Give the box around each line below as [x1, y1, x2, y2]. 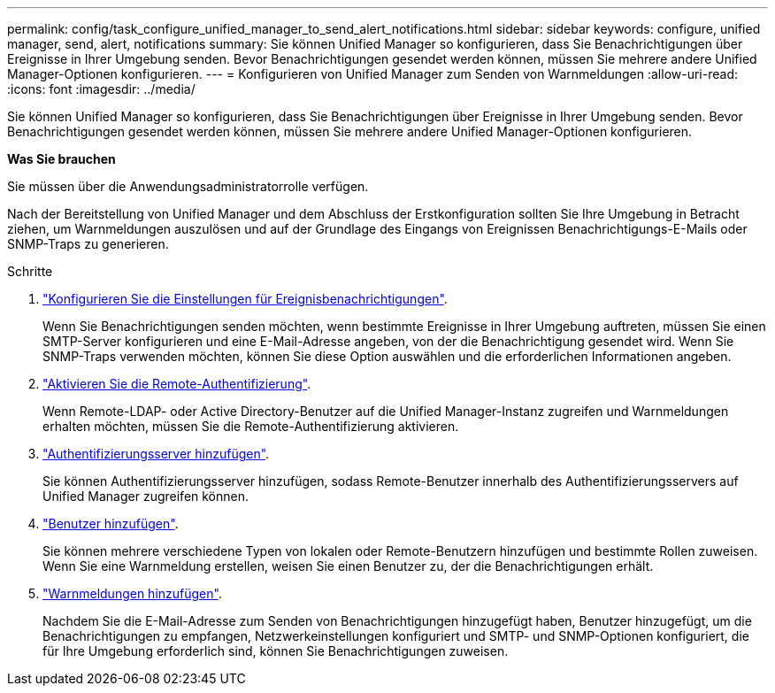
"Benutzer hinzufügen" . [42, 516, 179, 531]
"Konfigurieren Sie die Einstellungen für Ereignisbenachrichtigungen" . [42, 291, 448, 306]
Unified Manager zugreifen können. [42, 489, 249, 504]
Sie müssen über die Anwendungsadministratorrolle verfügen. [7, 179, 369, 194]
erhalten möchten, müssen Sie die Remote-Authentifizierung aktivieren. [42, 419, 459, 434]
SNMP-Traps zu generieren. [7, 236, 169, 251]
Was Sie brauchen [7, 151, 116, 166]
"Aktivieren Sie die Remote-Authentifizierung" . [42, 376, 311, 391]
